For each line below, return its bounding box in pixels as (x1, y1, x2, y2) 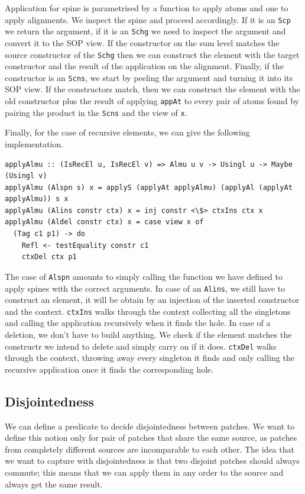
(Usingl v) (5, 172, 47, 180)
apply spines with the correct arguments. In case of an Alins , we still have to (5, 282, 285, 294)
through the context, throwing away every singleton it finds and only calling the (5, 351, 294, 364)
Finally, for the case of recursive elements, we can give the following (5, 126, 250, 138)
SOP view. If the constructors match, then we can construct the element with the (5, 83, 300, 95)
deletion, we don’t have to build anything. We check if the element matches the (5, 328, 292, 340)
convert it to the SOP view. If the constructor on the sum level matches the (5, 36, 280, 49)
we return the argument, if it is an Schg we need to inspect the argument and (5, 25, 286, 37)
